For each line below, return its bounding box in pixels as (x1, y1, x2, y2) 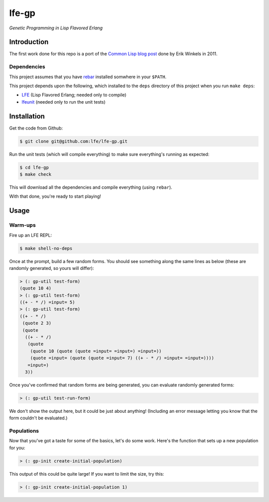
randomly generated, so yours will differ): (9, 265, 94, 271)
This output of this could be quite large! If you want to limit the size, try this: (9, 471, 164, 477)
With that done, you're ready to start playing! (9, 193, 102, 199)
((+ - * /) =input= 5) (19, 299, 75, 305)
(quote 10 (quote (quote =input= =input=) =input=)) (30, 348, 162, 354)
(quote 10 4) (19, 285, 52, 291)
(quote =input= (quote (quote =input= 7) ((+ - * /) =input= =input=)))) (30, 355, 214, 361)
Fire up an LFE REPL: (9, 232, 52, 238)
